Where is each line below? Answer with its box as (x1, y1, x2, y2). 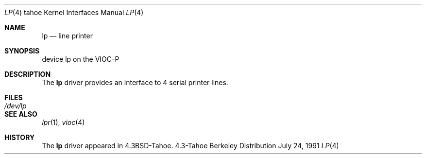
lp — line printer (42, 32, 93, 40)
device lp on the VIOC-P (42, 55, 119, 63)
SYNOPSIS (4, 47, 40, 55)
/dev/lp (4, 102, 27, 110)
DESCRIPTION (4, 70, 51, 78)
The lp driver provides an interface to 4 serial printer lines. (42, 78, 228, 87)
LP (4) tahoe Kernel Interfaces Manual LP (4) (4, 8, 144, 17)
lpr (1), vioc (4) (42, 118, 85, 126)
